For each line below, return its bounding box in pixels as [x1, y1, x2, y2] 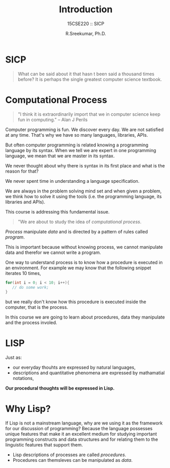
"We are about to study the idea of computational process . [17, 219, 142, 225]
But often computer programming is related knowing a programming [5, 142, 149, 148]
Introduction [59, 4, 113, 15]
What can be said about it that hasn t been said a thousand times [17, 71, 155, 77]
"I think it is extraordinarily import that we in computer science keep [17, 111, 161, 117]
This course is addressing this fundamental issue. [5, 208, 110, 215]
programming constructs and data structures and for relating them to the [5, 436, 158, 442]
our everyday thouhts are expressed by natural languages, [12, 365, 136, 371]
